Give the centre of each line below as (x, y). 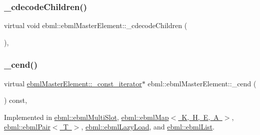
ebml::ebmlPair (27, 127)
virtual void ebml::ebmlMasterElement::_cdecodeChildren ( (96, 25)
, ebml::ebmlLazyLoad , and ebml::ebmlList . (148, 127)
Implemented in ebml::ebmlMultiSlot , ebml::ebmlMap (87, 117)
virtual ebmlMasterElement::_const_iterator (73, 83)
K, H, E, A (200, 117)
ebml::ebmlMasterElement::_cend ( (202, 83)
